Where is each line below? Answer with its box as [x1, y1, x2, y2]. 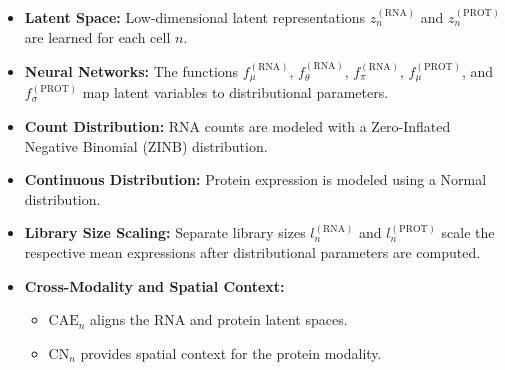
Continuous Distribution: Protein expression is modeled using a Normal [24, 169, 487, 190]
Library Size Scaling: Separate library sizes [24, 222, 306, 243]
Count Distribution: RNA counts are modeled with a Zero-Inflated [24, 116, 451, 137]
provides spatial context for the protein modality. [80, 342, 382, 363]
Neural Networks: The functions [24, 61, 239, 81]
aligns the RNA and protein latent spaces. [90, 309, 348, 330]
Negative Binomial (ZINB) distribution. [24, 135, 268, 156]
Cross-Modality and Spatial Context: [24, 275, 285, 296]
